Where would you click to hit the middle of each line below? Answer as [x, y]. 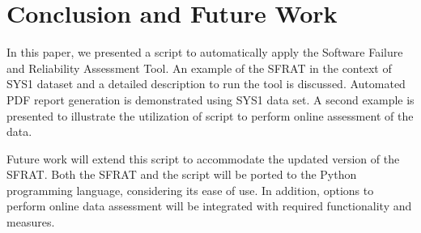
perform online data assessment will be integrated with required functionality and [209, 206]
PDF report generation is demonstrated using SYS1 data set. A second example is [210, 99]
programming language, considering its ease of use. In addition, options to [190, 190]
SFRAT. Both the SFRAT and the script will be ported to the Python [182, 174]
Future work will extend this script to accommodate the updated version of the [203, 158]
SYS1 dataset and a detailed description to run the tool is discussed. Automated [206, 84]
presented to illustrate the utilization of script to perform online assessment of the [210, 115]
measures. [31, 222]
